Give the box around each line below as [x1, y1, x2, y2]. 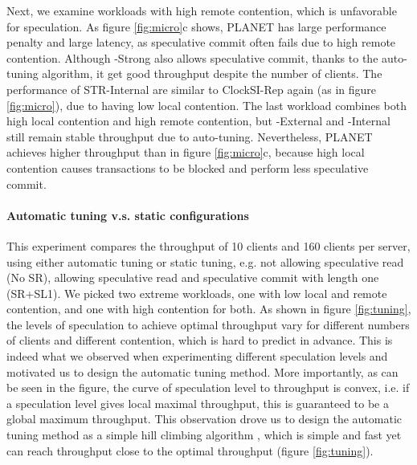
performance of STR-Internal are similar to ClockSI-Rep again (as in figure [6, 80, 377, 97]
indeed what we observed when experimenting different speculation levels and [6, 348, 388, 365]
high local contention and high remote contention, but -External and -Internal [6, 112, 390, 129]
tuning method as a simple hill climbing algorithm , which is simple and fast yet [6, 426, 402, 443]
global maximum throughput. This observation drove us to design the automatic [6, 410, 402, 427]
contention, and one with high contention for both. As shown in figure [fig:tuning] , [6, 300, 411, 317]
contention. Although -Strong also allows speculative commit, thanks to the [6, 49, 378, 66]
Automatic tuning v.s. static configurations [6, 206, 249, 223]
